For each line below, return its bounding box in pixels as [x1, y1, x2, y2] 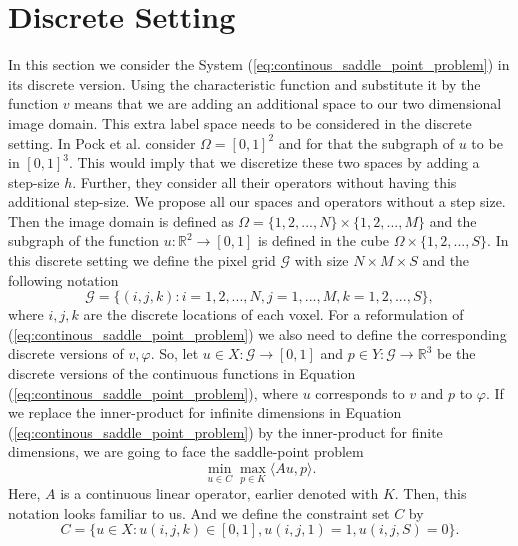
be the [436, 343, 476, 364]
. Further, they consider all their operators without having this [72, 171, 457, 192]
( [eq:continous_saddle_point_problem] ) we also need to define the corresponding [8, 323, 507, 344]
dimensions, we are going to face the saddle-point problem [8, 441, 364, 462]
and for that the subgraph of [278, 132, 455, 153]
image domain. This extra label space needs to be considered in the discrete [8, 112, 472, 133]
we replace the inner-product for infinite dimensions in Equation [8, 402, 402, 423]
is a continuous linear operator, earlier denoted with [60, 483, 379, 504]
